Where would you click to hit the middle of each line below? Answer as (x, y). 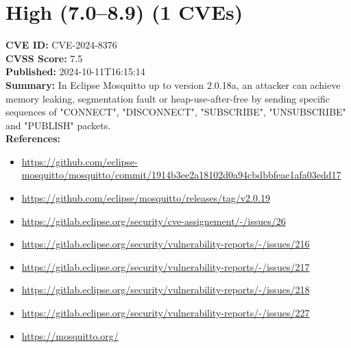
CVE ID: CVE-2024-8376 (61, 45)
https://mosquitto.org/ (70, 335)
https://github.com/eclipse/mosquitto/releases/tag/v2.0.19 (146, 198)
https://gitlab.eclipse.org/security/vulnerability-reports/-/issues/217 (166, 266)
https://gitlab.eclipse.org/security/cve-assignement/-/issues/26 (154, 220)
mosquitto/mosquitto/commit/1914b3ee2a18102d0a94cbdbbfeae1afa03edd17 (181, 175)
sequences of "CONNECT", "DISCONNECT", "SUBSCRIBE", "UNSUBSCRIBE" (176, 112)
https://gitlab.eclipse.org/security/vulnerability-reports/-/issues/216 (166, 244)
